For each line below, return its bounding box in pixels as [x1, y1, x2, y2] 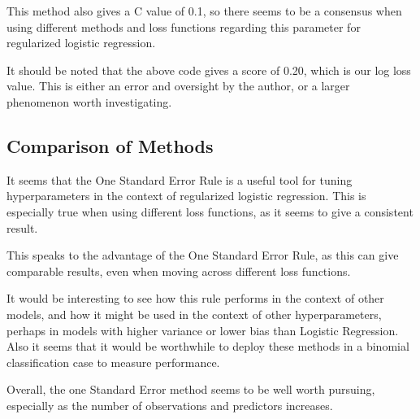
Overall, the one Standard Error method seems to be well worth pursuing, [6, 381, 375, 398]
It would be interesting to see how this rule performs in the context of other [6, 290, 384, 307]
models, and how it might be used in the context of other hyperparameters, [6, 305, 382, 322]
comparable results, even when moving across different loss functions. [6, 262, 351, 279]
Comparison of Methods [6, 133, 214, 158]
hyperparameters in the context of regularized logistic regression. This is [6, 187, 366, 204]
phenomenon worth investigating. [6, 93, 172, 110]
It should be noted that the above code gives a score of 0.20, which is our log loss [6, 61, 411, 78]
